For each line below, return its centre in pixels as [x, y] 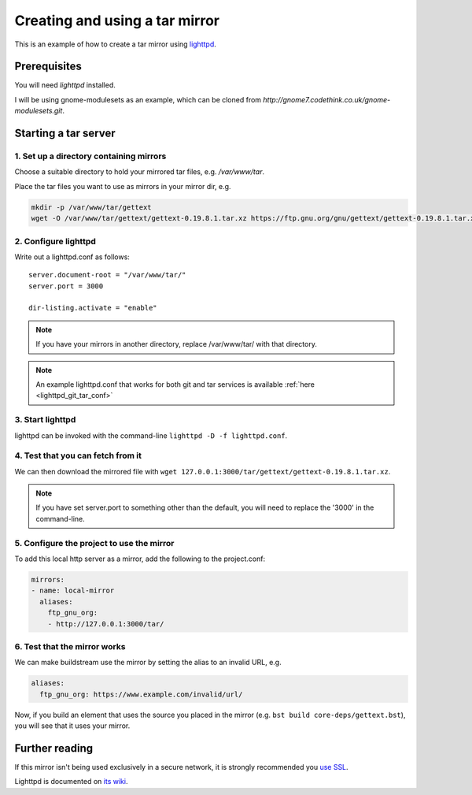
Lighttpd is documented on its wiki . [71, 782]
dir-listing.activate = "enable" [93, 308]
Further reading [54, 748]
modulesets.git [39, 111]
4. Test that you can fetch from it [78, 455]
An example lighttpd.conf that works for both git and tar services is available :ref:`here [175, 384]
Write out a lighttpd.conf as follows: [72, 257]
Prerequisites [48, 67]
